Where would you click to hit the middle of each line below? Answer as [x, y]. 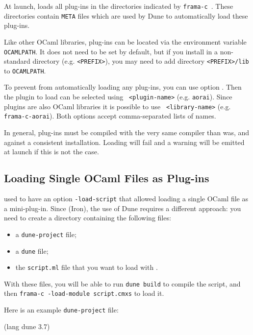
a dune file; [32, 251]
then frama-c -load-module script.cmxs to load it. [84, 293]
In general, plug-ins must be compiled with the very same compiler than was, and [127, 132]
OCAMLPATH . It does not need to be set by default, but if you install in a [111, 51]
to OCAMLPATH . [25, 70]
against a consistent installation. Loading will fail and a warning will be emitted [124, 142]
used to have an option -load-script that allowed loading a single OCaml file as [126, 199]
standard [17, 61]
